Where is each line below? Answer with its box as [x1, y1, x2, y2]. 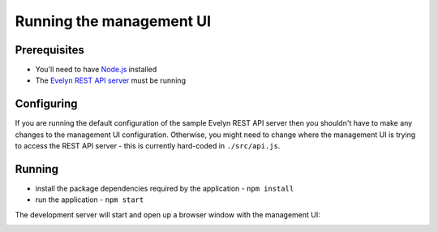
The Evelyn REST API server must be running [35, 75, 187, 85]
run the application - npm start [35, 195, 144, 204]
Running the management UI [15, 12, 211, 30]
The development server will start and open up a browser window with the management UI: [15, 209, 320, 219]
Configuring [15, 97, 78, 111]
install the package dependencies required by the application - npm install [35, 183, 294, 194]
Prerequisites [15, 43, 84, 57]
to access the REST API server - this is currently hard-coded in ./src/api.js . [15, 141, 281, 151]
